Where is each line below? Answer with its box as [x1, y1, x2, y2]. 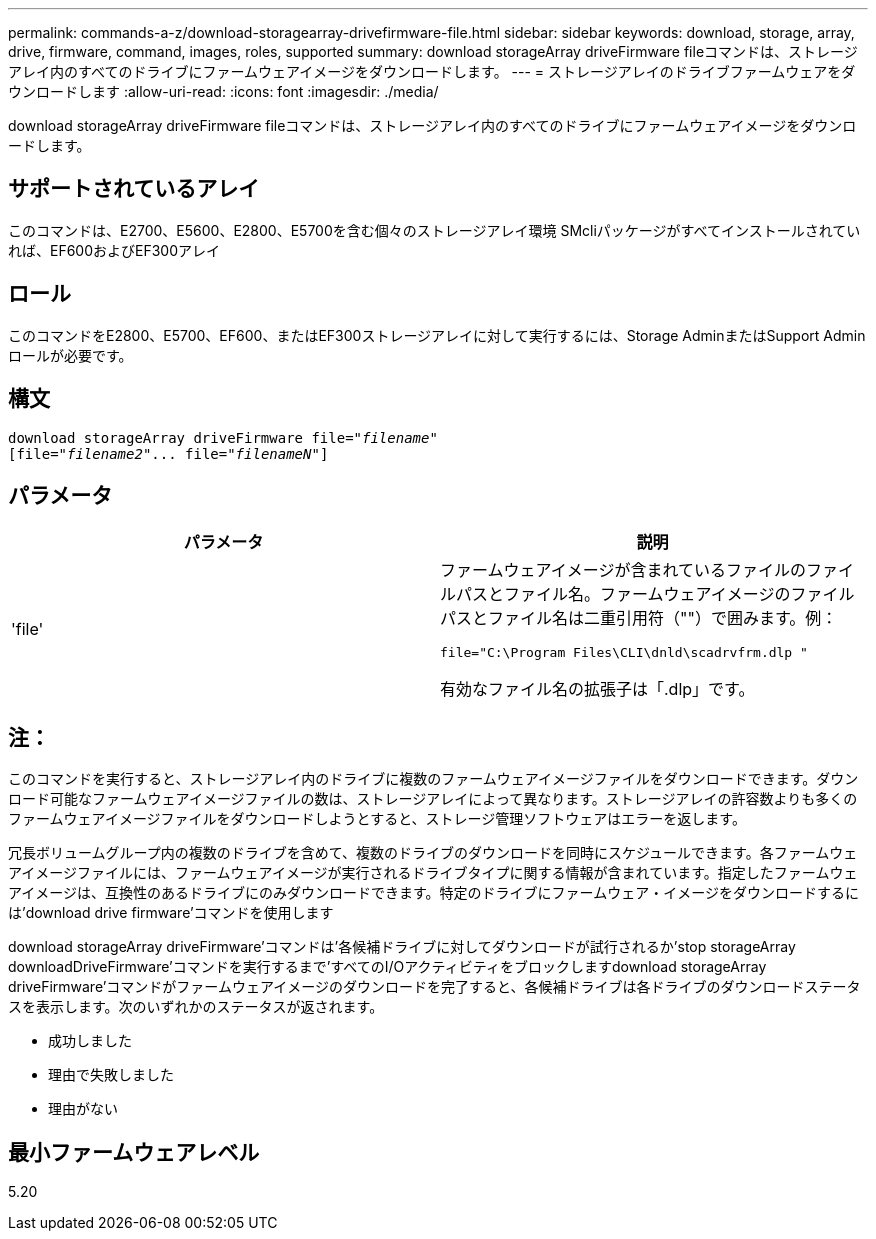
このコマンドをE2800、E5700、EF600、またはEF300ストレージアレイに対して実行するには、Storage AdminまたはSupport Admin [8, 326, 866, 344]
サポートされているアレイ [8, 176, 260, 202]
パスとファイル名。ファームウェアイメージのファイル [456, 584, 855, 605]
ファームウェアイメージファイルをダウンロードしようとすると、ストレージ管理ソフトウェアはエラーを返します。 [8, 810, 746, 828]
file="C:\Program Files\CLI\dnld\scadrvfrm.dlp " [440, 645, 808, 661]
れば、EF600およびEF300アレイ [8, 241, 221, 259]
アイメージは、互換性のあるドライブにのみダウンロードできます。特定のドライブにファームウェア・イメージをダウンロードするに [8, 884, 859, 902]
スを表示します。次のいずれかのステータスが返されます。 [8, 998, 384, 1016]
